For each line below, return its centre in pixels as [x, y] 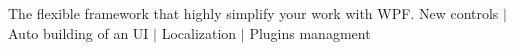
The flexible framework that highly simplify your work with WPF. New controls [253, 13]
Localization [199, 32]
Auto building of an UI [78, 32]
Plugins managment [310, 32]
